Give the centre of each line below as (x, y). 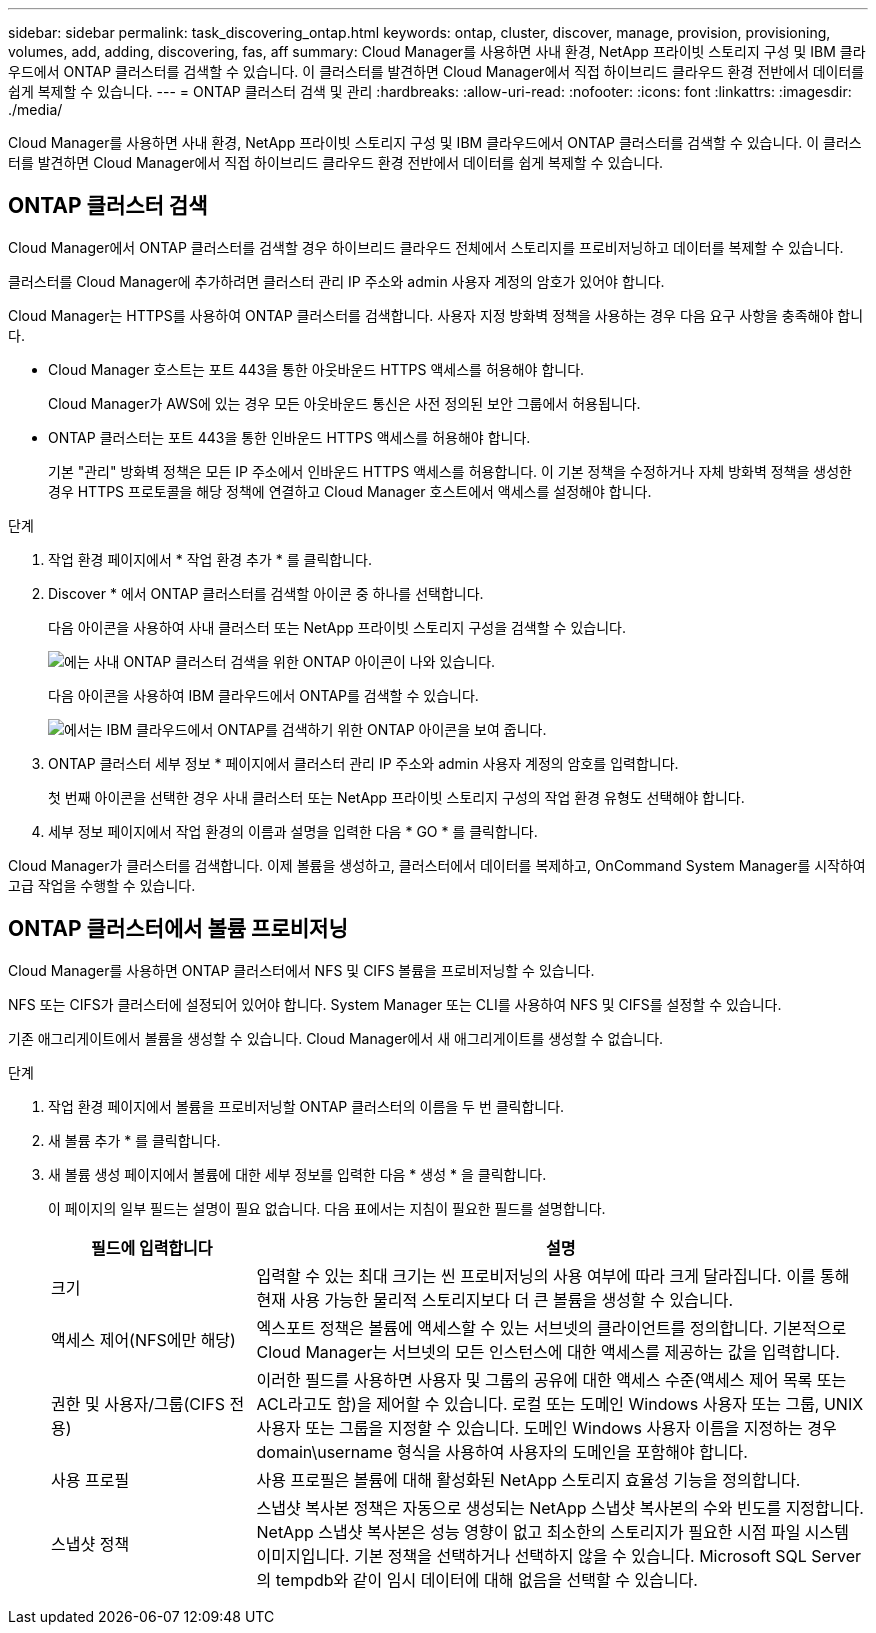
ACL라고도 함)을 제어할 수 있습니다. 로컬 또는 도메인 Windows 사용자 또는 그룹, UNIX (560, 1403)
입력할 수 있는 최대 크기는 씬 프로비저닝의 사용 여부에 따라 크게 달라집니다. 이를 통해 (553, 1275)
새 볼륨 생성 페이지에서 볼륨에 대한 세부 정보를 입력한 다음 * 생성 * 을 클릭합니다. (297, 1174)
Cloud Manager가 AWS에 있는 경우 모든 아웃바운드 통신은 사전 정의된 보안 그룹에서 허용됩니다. (344, 403)
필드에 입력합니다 (151, 1247)
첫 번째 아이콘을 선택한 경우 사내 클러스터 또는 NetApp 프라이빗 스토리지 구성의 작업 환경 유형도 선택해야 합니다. (396, 797)
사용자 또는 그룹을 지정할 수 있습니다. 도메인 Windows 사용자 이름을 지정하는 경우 (546, 1427)
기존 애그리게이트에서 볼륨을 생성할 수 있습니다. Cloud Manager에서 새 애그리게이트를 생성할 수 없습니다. (336, 1038)
